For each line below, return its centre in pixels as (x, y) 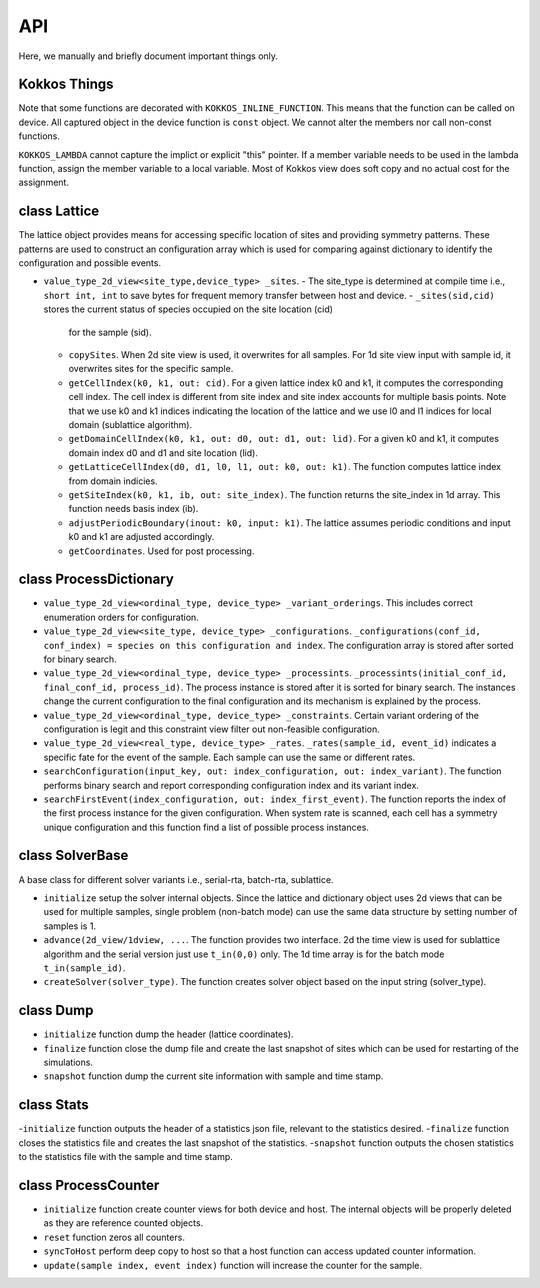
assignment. (44, 182)
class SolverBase (73, 855)
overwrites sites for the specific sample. (151, 369)
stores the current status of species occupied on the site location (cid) (188, 309)
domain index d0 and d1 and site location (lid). (163, 452)
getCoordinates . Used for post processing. (161, 551)
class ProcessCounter (89, 1185)
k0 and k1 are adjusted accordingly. (141, 537)
